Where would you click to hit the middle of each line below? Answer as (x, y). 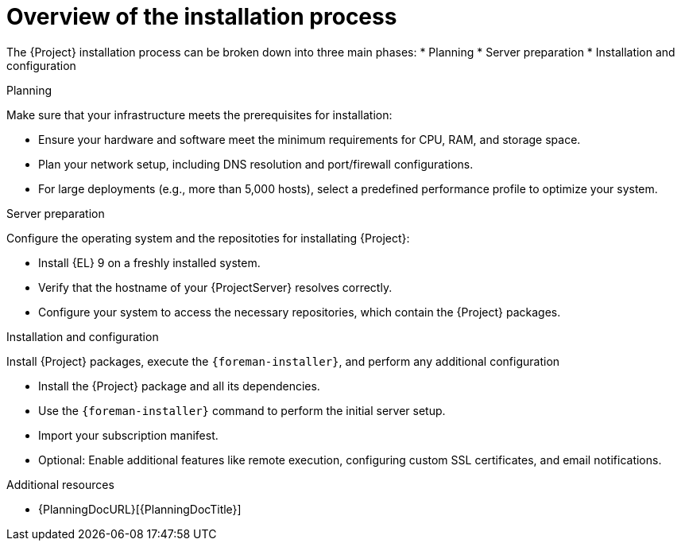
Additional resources (60, 484)
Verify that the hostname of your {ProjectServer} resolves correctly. (215, 287)
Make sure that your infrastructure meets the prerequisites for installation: (199, 114)
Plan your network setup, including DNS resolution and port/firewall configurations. (256, 164)
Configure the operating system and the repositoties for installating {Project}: (208, 238)
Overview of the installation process (202, 17)
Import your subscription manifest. (128, 435)
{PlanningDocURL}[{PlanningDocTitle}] (140, 509)
